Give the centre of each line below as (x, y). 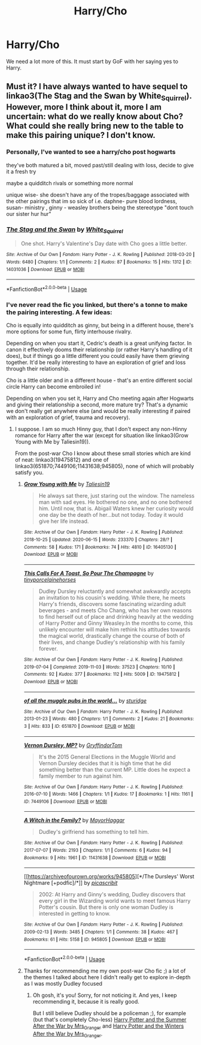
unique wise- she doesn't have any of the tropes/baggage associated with (98, 195)
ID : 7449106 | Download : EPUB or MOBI (66, 802)
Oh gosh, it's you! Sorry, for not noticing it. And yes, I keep (105, 995)
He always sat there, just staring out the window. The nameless (117, 496)
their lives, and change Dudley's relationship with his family (112, 642)
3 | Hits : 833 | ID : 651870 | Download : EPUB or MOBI (79, 726)
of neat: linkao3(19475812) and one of (62, 460)
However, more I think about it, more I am (84, 107)
